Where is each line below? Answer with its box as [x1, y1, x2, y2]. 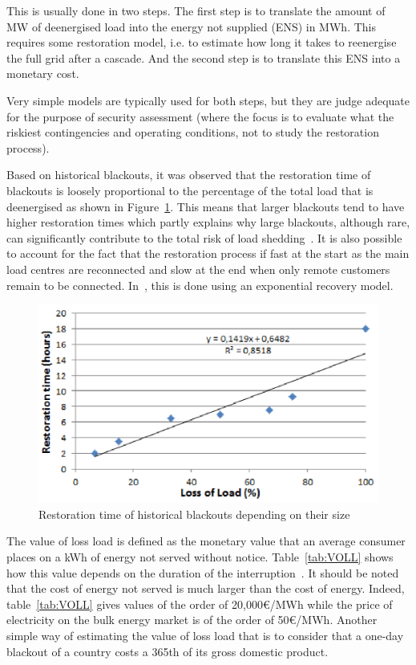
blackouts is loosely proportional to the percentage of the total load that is [6, 182, 374, 198]
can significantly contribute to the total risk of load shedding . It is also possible [6, 229, 402, 246]
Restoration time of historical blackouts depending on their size [38, 505, 350, 522]
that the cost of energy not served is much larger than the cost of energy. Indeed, [6, 580, 405, 597]
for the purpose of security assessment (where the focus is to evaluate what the [6, 108, 394, 124]
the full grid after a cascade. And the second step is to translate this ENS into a [6, 49, 401, 66]
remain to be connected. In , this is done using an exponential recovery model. [6, 276, 394, 293]
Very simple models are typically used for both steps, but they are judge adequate [6, 92, 410, 108]
